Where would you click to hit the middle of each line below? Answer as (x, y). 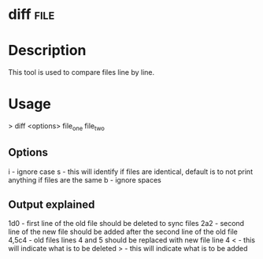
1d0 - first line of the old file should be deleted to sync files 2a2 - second (126, 224)
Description (47, 51)
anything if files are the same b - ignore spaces (85, 179)
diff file (31, 15)
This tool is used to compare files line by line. (81, 72)
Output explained (52, 205)
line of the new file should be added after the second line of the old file (123, 232)
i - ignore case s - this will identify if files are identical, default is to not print (131, 172)
